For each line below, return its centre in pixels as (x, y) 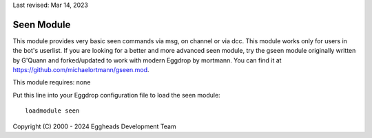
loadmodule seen (52, 111)
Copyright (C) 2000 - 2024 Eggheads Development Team (94, 126)
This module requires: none (52, 82)
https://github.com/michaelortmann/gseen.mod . (81, 70)
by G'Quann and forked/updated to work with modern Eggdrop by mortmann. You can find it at (147, 60)
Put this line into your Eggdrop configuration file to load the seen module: (116, 95)
